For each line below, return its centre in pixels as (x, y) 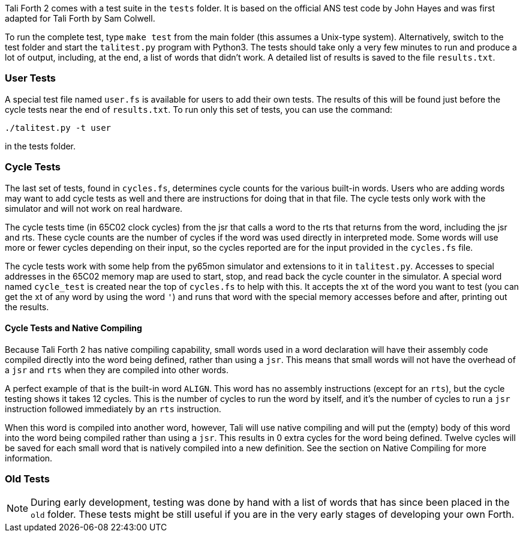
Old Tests (27, 479)
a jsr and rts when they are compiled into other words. (117, 370)
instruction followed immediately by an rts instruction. (113, 409)
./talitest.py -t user (58, 127)
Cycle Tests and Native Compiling (73, 328)
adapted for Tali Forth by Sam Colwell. (80, 18)
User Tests (30, 78)
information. (29, 458)
